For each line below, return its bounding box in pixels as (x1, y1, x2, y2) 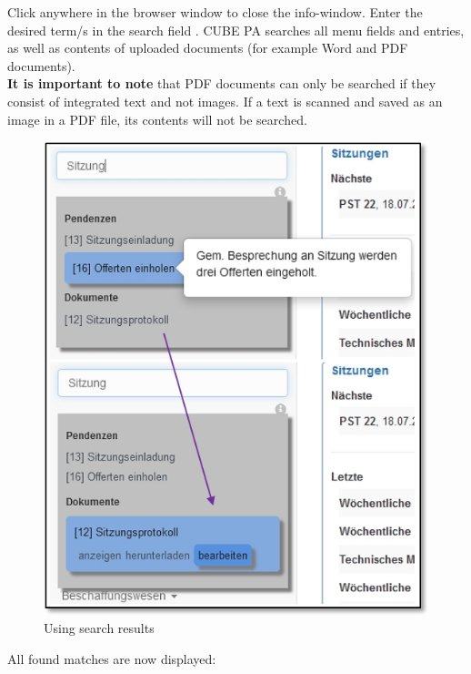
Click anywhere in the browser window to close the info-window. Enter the (7, 3, 423, 21)
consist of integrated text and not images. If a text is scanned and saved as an (7, 91, 443, 110)
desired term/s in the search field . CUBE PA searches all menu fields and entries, (7, 20, 465, 39)
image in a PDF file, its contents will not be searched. (7, 109, 307, 128)
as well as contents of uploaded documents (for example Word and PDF (7, 38, 408, 57)
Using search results (44, 618, 155, 638)
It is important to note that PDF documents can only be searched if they (7, 74, 436, 93)
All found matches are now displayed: (7, 648, 216, 668)
